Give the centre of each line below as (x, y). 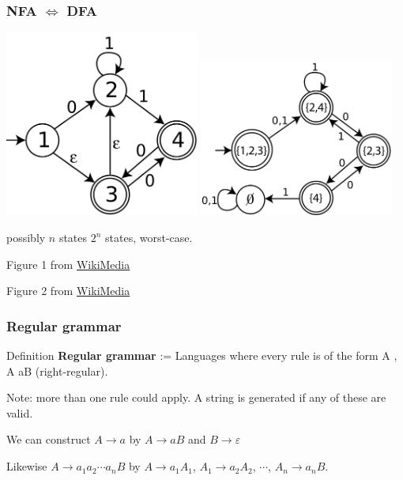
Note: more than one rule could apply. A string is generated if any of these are (196, 397)
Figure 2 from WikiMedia (68, 291)
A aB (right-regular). (57, 370)
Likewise (27, 466)
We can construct (49, 439)
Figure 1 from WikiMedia (68, 264)
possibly (26, 238)
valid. (20, 412)
